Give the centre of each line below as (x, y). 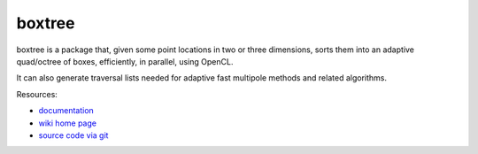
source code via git (73, 135)
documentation (66, 111)
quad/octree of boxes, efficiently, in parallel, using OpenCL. (125, 61)
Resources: (37, 94)
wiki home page (68, 123)
